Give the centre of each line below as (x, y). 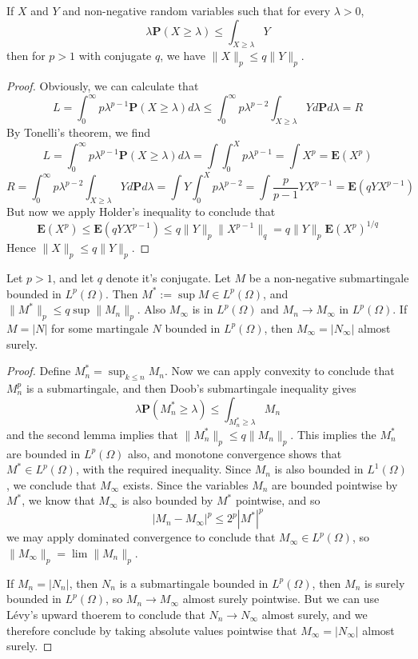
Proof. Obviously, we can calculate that (103, 86)
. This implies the (333, 434)
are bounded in (44, 453)
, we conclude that (52, 484)
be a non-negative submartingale (329, 277)
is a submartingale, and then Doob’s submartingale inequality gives (191, 387)
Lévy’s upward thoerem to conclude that (106, 614)
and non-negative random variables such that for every (197, 10)
